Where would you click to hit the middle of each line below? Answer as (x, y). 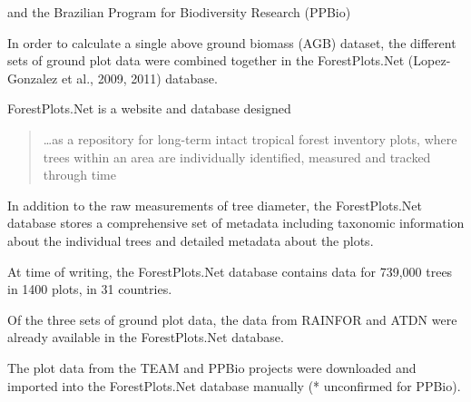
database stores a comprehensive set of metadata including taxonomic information (236, 223)
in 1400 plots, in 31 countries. (90, 289)
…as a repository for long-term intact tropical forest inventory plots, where (250, 138)
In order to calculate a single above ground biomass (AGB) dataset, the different (232, 42)
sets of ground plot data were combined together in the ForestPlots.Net (206, 60)
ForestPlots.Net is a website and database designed (149, 108)
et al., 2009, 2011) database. (139, 78)
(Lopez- (429, 60)
